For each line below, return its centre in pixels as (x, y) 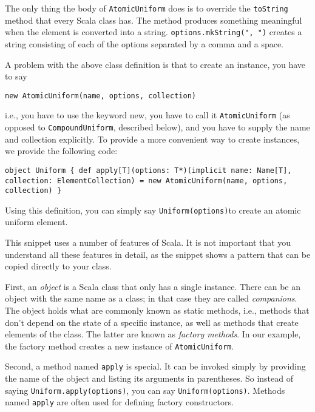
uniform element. (36, 222)
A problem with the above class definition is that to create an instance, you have (155, 64)
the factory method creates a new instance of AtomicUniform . (120, 346)
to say (16, 76)
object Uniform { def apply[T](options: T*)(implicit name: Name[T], (148, 170)
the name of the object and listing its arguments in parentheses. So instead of (149, 378)
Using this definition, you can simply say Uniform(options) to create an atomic (153, 210)
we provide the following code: (61, 151)
